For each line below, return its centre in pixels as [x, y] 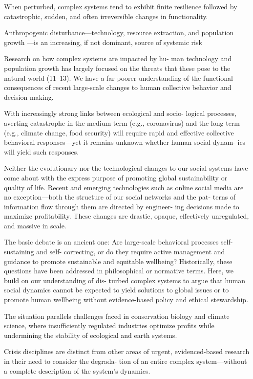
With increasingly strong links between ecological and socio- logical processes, [120, 113]
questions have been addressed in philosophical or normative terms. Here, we [119, 271]
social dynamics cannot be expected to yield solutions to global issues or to [116, 290]
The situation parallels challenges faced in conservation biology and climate [117, 316]
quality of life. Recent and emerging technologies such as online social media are [124, 187]
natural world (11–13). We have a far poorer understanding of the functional [118, 78]
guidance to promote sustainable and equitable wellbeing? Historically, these [118, 261]
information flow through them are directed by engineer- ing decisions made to [122, 206]
